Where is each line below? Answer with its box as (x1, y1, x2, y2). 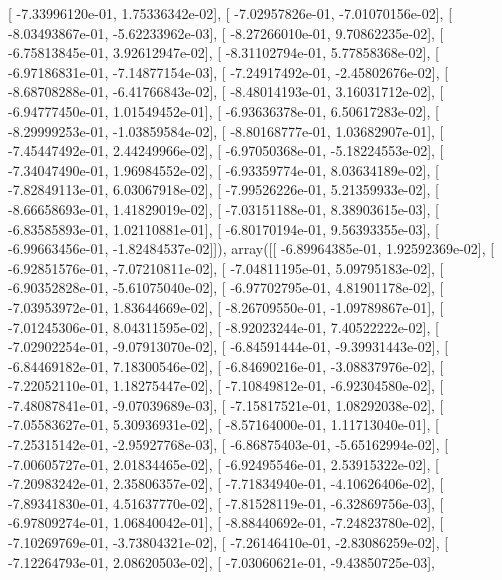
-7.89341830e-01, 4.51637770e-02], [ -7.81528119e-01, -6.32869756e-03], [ (8, 492, 444, 513)
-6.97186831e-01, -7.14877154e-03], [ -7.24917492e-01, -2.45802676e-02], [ (8, 61, 449, 82)
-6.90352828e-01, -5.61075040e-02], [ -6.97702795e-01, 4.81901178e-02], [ (8, 277, 444, 298)
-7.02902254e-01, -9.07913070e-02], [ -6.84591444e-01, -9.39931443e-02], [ (8, 336, 449, 357)
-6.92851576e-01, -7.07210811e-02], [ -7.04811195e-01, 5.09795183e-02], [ (8, 257, 444, 278)
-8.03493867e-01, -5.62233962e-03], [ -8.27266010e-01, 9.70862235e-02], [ (8, 22, 444, 43)
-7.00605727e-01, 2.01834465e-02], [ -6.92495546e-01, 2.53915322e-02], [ (8, 453, 439, 474)
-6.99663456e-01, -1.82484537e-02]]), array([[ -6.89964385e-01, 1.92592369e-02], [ (8, 238, 495, 259)
